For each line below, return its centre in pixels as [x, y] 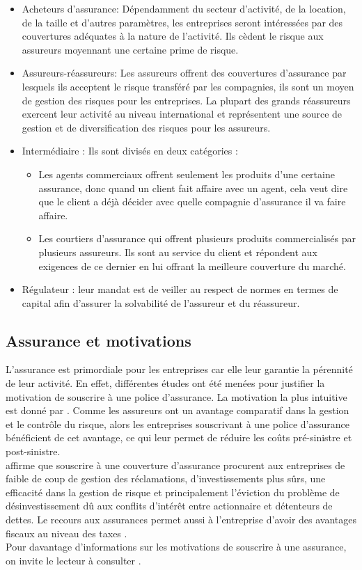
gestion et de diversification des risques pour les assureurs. [146, 127]
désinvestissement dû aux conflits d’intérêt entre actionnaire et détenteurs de [169, 506]
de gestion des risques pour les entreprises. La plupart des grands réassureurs [186, 100]
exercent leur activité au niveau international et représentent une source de [182, 114]
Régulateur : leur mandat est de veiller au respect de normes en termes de [180, 289]
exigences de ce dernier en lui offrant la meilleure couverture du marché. [192, 266]
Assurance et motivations [99, 340]
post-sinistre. [33, 451]
